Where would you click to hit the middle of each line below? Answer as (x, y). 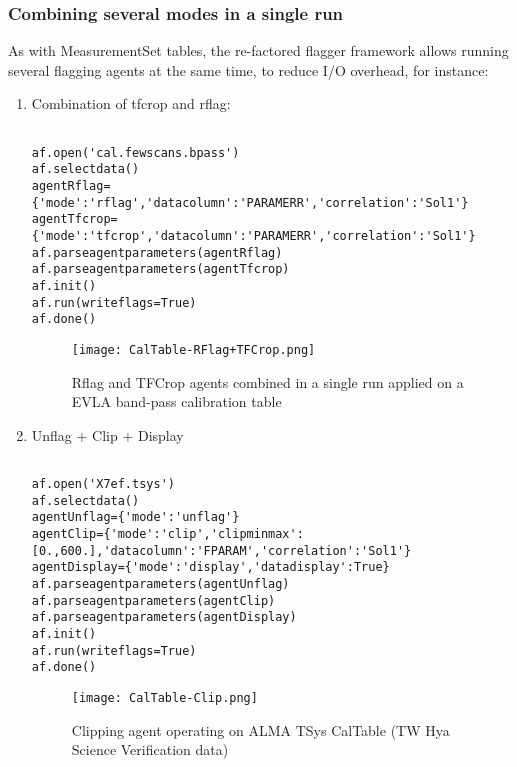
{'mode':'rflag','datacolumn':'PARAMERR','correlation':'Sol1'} (250, 202)
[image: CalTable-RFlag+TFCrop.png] (193, 349)
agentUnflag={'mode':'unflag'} (135, 517)
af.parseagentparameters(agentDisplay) (164, 617)
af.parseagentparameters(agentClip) (153, 600)
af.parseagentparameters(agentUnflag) (160, 583)
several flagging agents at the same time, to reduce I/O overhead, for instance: (248, 69)
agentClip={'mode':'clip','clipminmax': (167, 533)
